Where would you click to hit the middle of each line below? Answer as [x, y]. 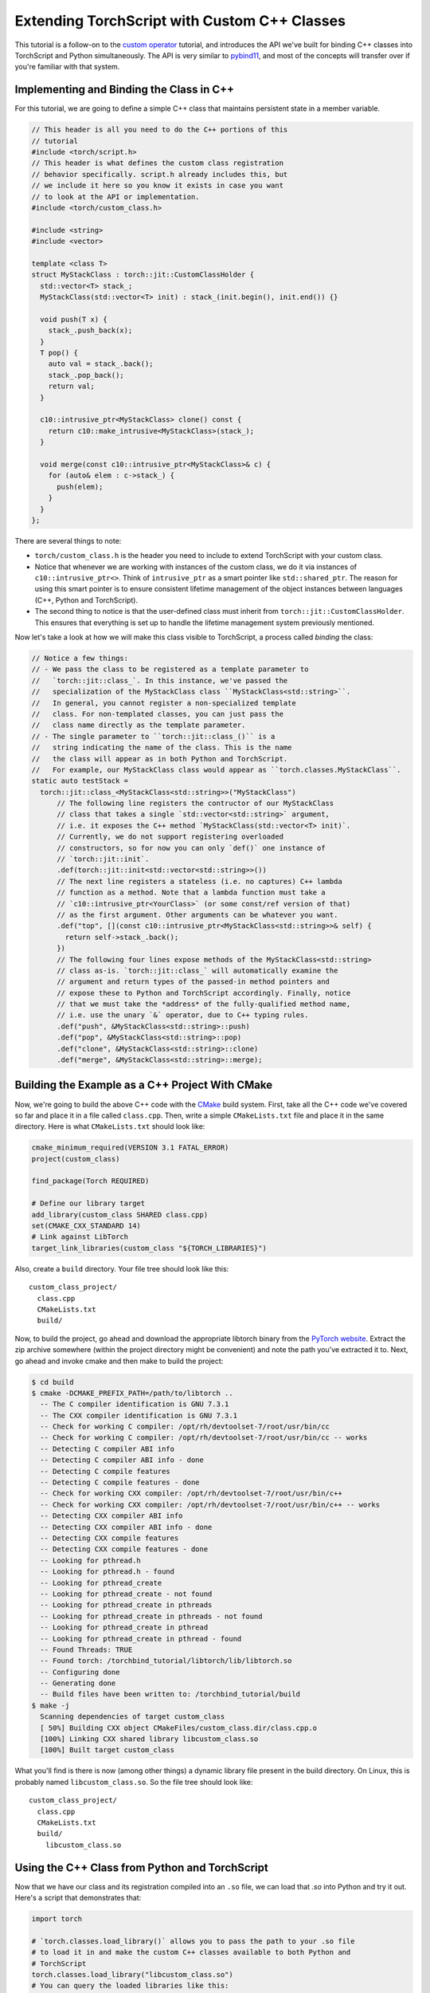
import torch [57, 1919]
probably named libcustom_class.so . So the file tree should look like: [134, 1782]
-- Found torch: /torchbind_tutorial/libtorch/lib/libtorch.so [166, 1661]
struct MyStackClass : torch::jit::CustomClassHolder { [143, 275]
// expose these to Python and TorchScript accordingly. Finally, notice [204, 993]
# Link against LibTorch [80, 1237]
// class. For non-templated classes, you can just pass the [158, 714]
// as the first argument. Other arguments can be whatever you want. [197, 914]
